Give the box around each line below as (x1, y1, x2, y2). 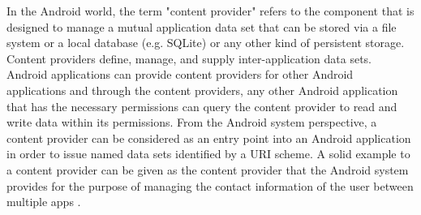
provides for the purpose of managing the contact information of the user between (6, 177, 414, 194)
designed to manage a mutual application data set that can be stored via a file (6, 18, 397, 35)
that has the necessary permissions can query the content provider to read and (6, 97, 397, 114)
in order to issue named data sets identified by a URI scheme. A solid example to (6, 145, 410, 162)
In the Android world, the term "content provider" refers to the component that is (6, 2, 415, 19)
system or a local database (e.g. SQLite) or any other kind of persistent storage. (6, 34, 405, 51)
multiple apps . (6, 193, 81, 210)
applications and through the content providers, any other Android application (6, 81, 398, 98)
